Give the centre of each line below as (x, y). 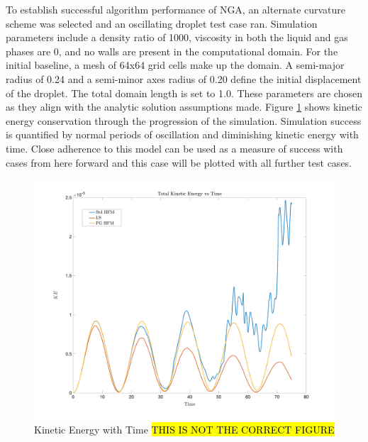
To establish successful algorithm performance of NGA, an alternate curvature (176, 9)
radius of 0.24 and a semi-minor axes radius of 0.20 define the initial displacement (184, 78)
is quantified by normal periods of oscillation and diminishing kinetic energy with (182, 134)
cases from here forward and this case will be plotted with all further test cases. (179, 162)
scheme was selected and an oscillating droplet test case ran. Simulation (162, 23)
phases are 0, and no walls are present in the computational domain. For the (172, 51)
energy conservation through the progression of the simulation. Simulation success (184, 120)
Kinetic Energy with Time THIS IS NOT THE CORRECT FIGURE (184, 429)
